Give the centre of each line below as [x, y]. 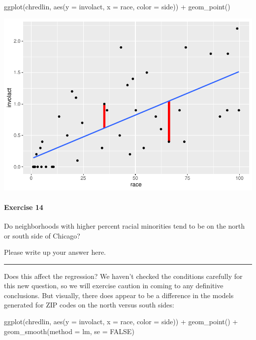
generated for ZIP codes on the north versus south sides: [89, 305]
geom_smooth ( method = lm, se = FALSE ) [69, 331]
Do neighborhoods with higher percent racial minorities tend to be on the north [125, 225]
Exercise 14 [24, 207]
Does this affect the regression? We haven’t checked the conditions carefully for [123, 276]
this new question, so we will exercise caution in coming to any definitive [114, 286]
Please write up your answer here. [55, 252]
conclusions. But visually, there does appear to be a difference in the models [119, 295]
